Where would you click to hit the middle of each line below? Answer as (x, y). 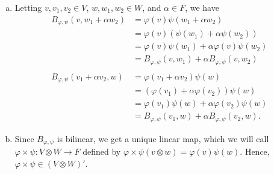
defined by (102, 151)
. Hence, (255, 151)
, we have (202, 7)
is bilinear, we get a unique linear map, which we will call (163, 138)
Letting (28, 7)
